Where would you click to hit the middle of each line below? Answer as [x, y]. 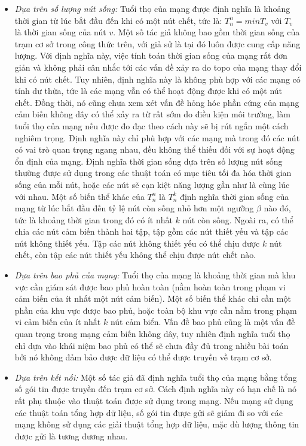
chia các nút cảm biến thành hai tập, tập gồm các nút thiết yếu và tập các [152, 231]
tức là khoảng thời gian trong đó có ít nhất [94, 219]
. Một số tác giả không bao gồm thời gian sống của [206, 32]
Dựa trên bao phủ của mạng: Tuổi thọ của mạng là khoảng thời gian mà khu [155, 275]
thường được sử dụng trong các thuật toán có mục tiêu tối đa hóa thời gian [153, 173]
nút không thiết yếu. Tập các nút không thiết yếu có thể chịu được [137, 243]
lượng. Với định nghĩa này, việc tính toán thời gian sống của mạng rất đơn [151, 55]
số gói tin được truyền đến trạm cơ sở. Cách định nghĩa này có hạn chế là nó [155, 389]
